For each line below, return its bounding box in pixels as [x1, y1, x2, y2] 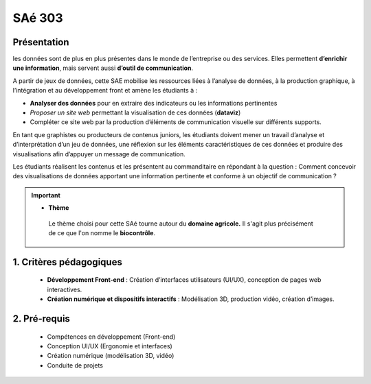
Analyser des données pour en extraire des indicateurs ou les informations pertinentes [30, 99, 278, 107]
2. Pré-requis [12, 313, 70, 324]
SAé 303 [12, 10, 63, 25]
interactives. [47, 285, 82, 293]
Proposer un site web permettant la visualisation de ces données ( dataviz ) [30, 108, 241, 117]
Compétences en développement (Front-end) [47, 333, 176, 341]
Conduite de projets [47, 361, 103, 370]
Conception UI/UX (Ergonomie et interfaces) [47, 341, 173, 350]
